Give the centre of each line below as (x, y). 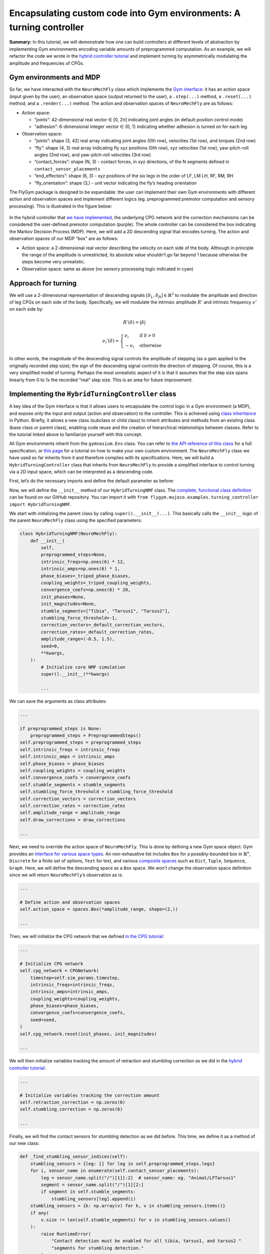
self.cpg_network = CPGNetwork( (59, 971)
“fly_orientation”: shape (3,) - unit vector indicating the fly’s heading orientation (115, 183)
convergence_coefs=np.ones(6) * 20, (86, 590)
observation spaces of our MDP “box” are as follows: (64, 239)
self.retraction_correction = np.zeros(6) (72, 1102)
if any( (40, 1213)
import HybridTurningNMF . (40, 504)
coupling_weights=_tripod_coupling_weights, (96, 583)
